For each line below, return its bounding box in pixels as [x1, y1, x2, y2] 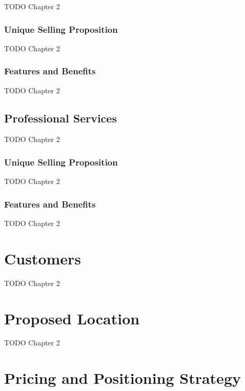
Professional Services [4, 110, 117, 126]
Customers [4, 248, 81, 269]
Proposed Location [4, 307, 140, 328]
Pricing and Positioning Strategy [4, 367, 241, 388]
